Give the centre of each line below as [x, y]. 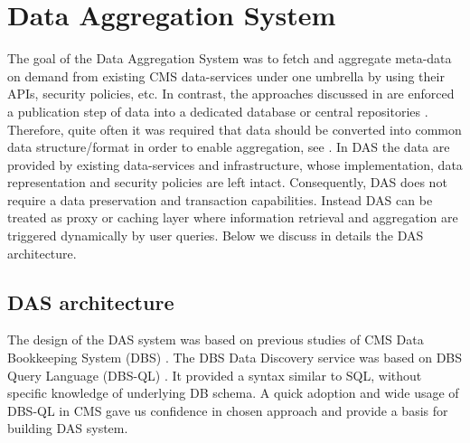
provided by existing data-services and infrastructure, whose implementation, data [235, 164]
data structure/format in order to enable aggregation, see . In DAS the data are [229, 147]
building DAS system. [68, 428]
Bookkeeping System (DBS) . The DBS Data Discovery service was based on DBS [235, 358]
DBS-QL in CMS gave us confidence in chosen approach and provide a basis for [228, 410]
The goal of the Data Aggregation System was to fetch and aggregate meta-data [230, 58]
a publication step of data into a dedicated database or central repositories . [218, 111]
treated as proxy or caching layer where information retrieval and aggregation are [233, 217]
